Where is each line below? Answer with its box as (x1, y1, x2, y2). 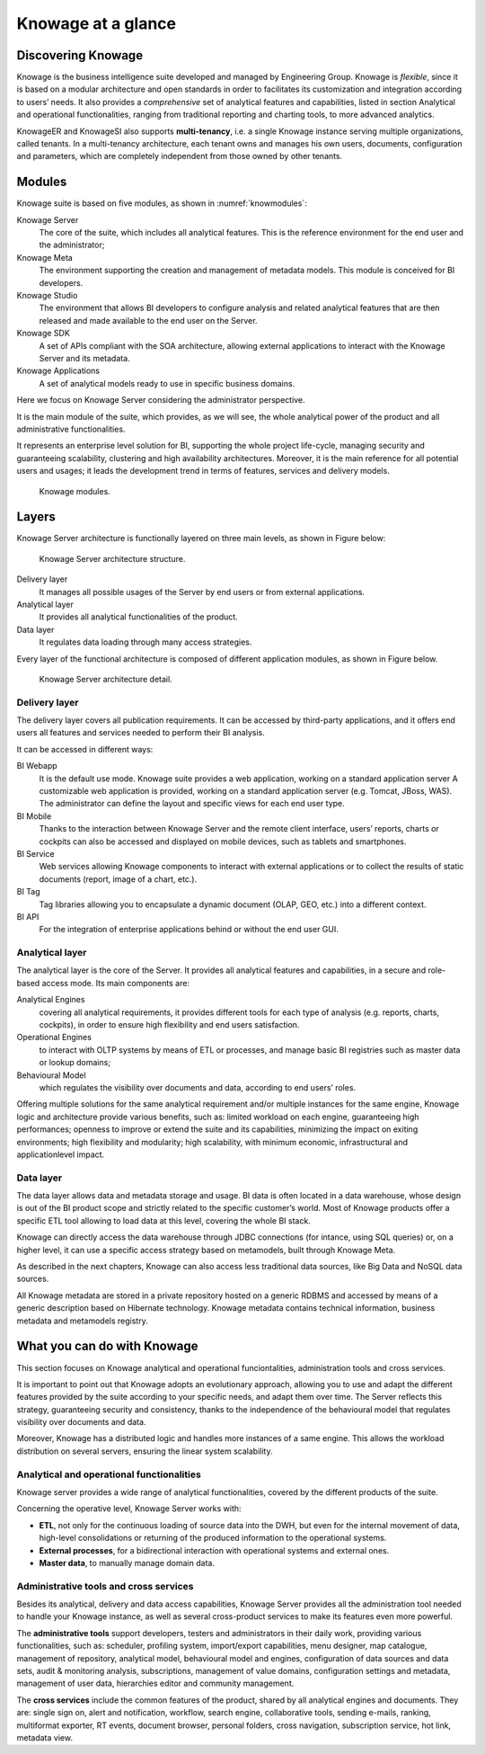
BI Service (16, 848, 55, 859)
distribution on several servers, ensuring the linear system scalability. (16, 1446, 273, 1456)
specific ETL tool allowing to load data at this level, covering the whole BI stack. (16, 1215, 312, 1226)
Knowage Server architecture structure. (39, 553, 186, 564)
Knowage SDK (16, 328, 71, 339)
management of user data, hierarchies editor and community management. (16, 1678, 295, 1689)
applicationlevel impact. (16, 1149, 105, 1160)
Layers (16, 509, 56, 525)
